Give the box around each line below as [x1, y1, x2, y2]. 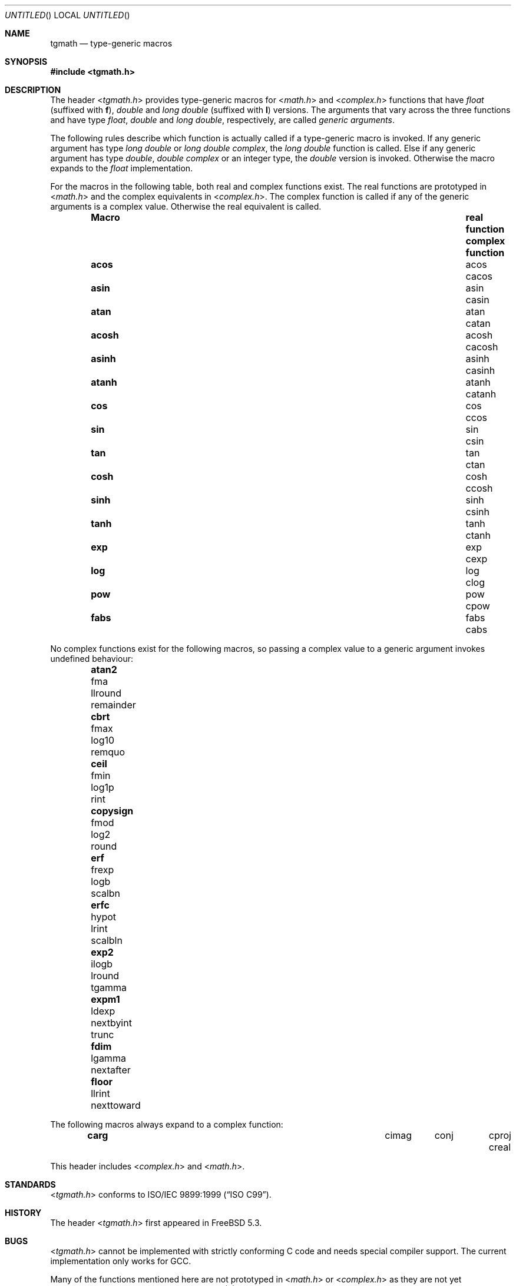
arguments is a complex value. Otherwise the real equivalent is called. [50, 201, 322, 211]
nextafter [91, 1064, 131, 1076]
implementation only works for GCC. [50, 1256, 191, 1266]
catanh [465, 388, 497, 400]
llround [91, 687, 121, 699]
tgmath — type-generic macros [50, 38, 173, 48]
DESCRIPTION [5, 85, 61, 95]
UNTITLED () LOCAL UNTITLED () [5, 10, 130, 20]
